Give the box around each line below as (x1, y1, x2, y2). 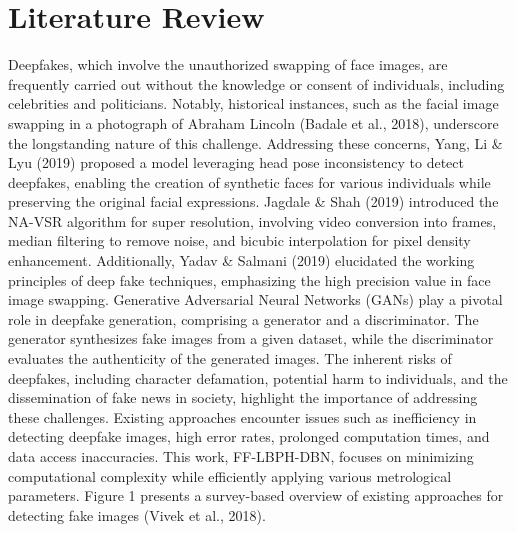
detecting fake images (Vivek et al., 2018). (8, 504, 266, 525)
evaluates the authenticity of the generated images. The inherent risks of (8, 348, 452, 369)
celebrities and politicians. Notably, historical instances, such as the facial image (8, 93, 499, 114)
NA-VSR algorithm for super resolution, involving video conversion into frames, (8, 210, 497, 231)
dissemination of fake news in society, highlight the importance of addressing (8, 387, 478, 408)
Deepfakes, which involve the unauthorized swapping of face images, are (8, 54, 448, 75)
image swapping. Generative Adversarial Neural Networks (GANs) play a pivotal (8, 289, 503, 310)
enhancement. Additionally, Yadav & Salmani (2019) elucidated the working (8, 250, 475, 271)
